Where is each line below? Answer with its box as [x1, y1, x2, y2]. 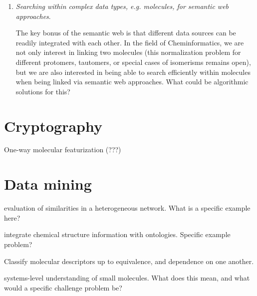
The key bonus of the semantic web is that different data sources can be [15, 27, 236, 38]
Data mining [4, 174, 92, 194]
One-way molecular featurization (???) [4, 144, 121, 155]
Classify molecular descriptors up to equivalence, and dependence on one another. [4, 256, 254, 266]
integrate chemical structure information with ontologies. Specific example [4, 229, 231, 240]
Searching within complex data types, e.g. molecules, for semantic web [15, 1, 229, 11]
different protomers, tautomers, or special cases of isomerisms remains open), [15, 56, 251, 67]
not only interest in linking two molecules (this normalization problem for [15, 47, 241, 57]
